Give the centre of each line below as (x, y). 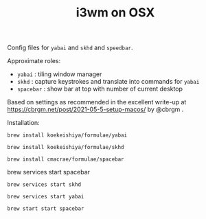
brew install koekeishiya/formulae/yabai (67, 135)
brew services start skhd (44, 185)
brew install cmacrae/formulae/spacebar (66, 159)
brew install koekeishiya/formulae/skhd (66, 148)
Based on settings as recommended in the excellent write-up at (97, 102)
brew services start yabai (46, 197)
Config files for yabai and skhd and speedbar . (70, 48)
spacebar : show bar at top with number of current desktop (100, 89)
